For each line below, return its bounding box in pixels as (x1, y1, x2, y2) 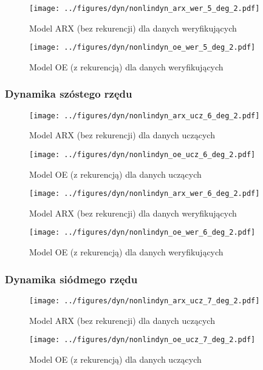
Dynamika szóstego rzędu (5, 86, 132, 101)
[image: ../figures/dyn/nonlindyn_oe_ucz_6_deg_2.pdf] (29, 150, 256, 159)
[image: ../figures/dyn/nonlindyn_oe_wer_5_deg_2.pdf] (29, 43, 256, 52)
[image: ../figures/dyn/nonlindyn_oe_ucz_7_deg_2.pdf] (29, 335, 256, 345)
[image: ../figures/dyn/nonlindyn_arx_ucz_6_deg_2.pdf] (29, 111, 260, 120)
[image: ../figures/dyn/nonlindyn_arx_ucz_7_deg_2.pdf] (29, 296, 260, 305)
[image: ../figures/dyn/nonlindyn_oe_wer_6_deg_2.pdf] (29, 228, 256, 237)
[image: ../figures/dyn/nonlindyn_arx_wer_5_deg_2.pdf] (29, 4, 260, 13)
